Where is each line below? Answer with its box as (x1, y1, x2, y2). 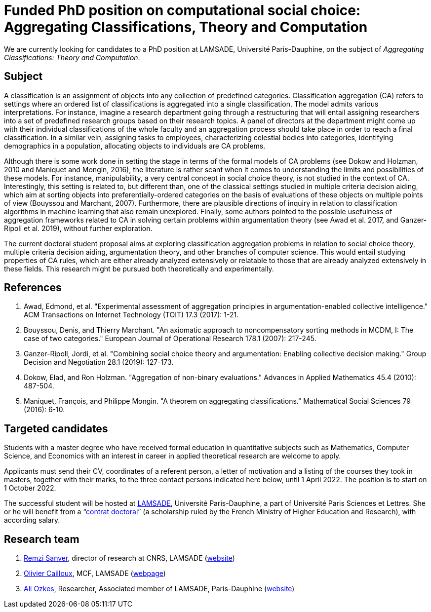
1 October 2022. (4, 484, 56, 493)
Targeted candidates (4, 422, 108, 435)
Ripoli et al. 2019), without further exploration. (4, 224, 153, 232)
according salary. (4, 516, 60, 525)
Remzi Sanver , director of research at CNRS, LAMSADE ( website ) (24, 554, 235, 563)
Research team (4, 533, 79, 545)
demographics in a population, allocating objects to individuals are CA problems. (4, 141, 266, 150)
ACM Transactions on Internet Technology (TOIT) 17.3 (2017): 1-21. (24, 310, 239, 319)
